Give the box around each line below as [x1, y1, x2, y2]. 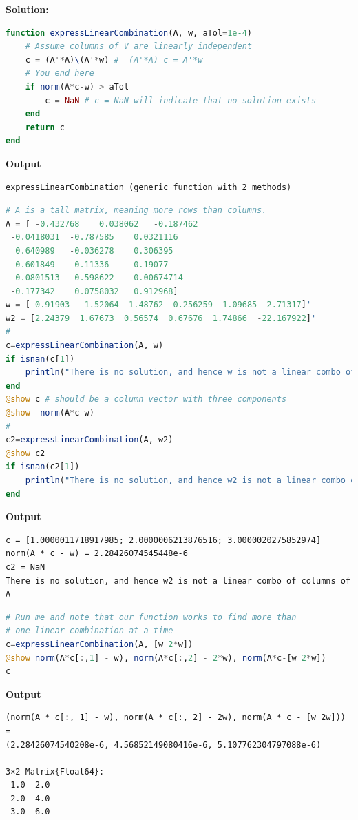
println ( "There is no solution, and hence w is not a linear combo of [25, 367, 356, 378]
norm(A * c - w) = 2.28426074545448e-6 [6, 549, 188, 559]
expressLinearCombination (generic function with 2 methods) [6, 182, 292, 192]
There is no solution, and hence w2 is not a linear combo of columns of [6, 575, 351, 586]
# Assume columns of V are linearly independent [25, 41, 252, 52]
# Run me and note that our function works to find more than [6, 612, 297, 622]
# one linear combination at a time [6, 626, 173, 636]
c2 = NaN [6, 562, 45, 572]
